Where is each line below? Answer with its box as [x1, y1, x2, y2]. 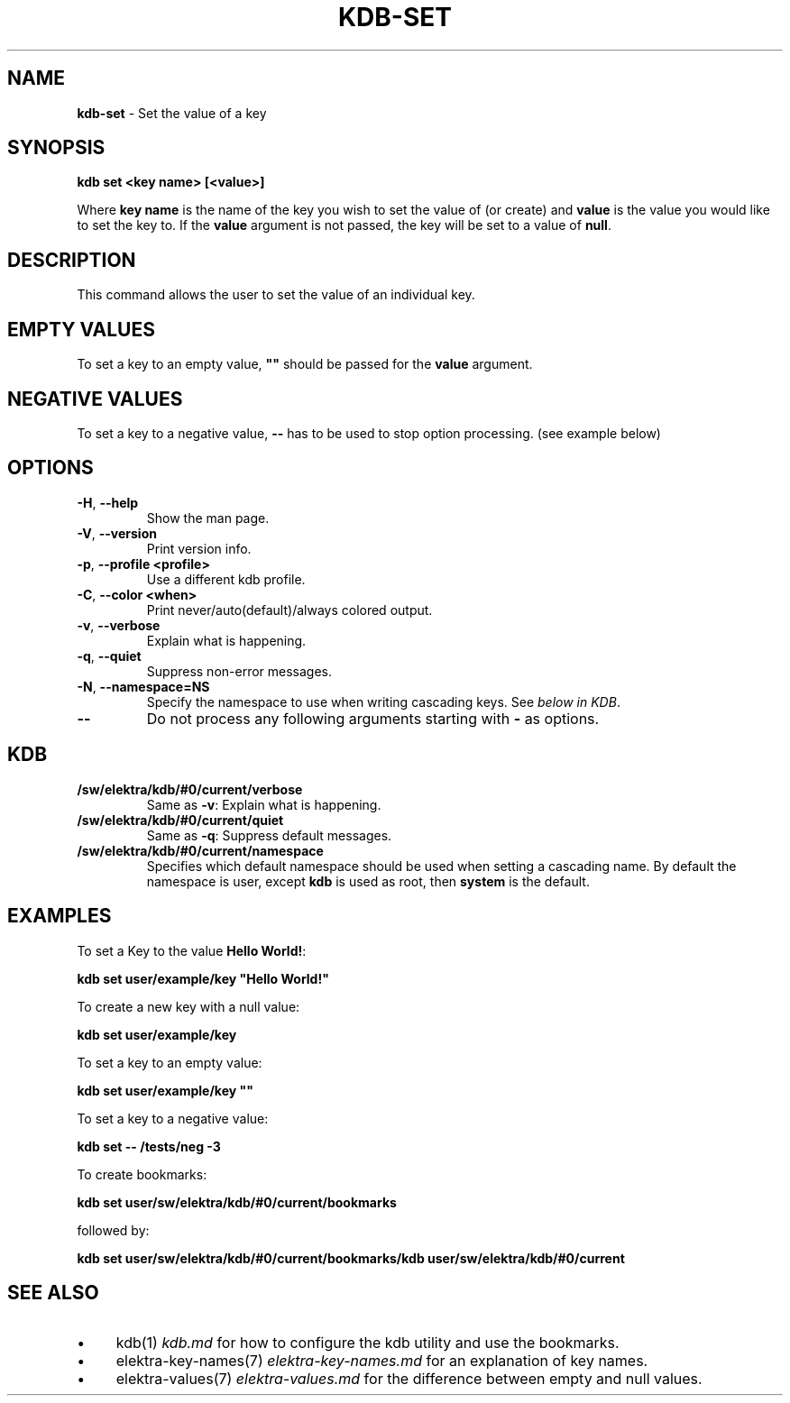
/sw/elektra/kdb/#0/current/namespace [77, 842, 324, 858]
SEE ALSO [7, 1280, 99, 1304]
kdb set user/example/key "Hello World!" [77, 970, 329, 986]
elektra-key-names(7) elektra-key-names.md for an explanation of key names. [115, 1352, 648, 1371]
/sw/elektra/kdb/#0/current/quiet [77, 812, 284, 828]
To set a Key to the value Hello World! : [77, 942, 307, 958]
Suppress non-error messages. [146, 663, 333, 679]
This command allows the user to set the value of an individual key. [77, 287, 475, 303]
